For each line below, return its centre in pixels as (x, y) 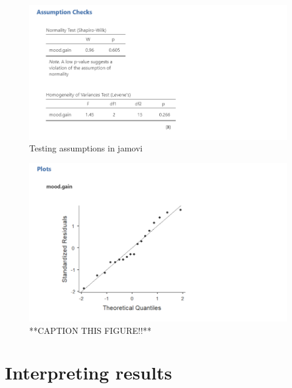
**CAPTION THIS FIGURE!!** (90, 330)
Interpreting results (89, 372)
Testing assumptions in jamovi (86, 148)
